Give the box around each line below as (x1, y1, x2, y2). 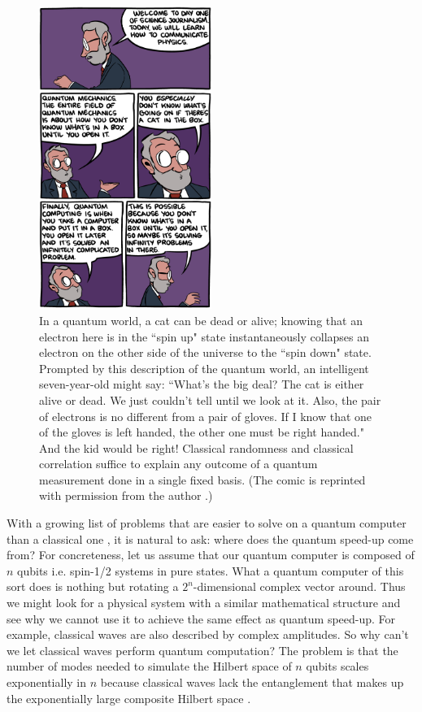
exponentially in (7, 674, 87, 691)
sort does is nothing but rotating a (7, 578, 179, 595)
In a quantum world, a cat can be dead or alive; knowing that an (39, 311, 363, 328)
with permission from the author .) (39, 487, 213, 504)
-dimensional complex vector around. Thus (193, 578, 406, 595)
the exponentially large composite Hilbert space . (7, 689, 251, 706)
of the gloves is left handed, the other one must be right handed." (39, 423, 364, 441)
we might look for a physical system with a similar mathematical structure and (7, 594, 401, 611)
